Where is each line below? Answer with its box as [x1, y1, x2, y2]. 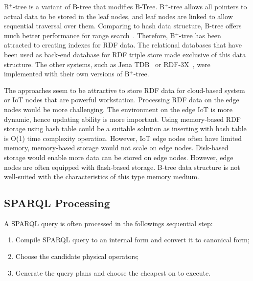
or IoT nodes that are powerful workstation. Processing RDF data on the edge [4, 94, 239, 105]
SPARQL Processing [4, 195, 110, 211]
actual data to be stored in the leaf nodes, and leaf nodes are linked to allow [4, 11, 233, 21]
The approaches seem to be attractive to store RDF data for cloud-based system [4, 85, 245, 95]
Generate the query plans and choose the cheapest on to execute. [15, 267, 210, 278]
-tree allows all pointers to [168, 1, 247, 11]
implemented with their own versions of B [4, 69, 130, 79]
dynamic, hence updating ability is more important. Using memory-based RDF [4, 114, 241, 124]
